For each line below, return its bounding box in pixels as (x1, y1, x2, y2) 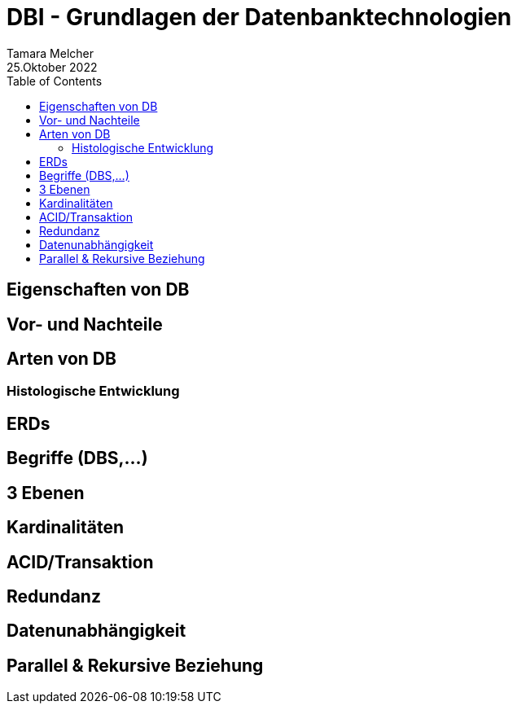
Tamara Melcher (7, 46, 94, 60)
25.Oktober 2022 (7, 59, 98, 74)
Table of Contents (7, 73, 103, 88)
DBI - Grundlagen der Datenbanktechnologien (7, 3, 512, 31)
